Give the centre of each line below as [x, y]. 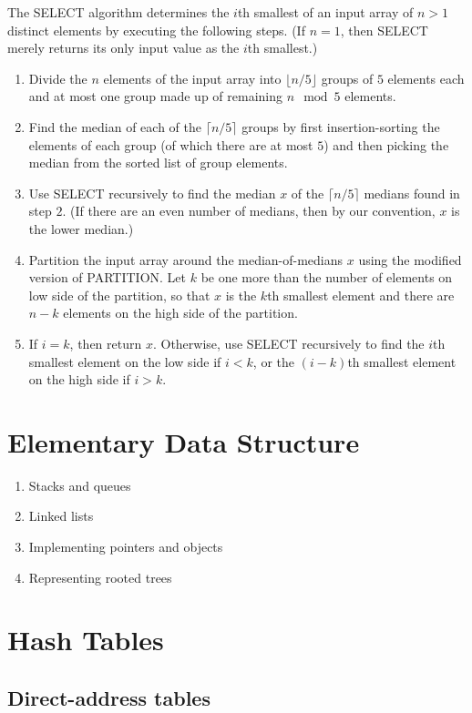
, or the [273, 361]
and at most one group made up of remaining [156, 96]
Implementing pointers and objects [126, 546]
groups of [347, 78]
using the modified [410, 259]
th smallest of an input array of [325, 12]
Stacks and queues [80, 485]
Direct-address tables [109, 697]
